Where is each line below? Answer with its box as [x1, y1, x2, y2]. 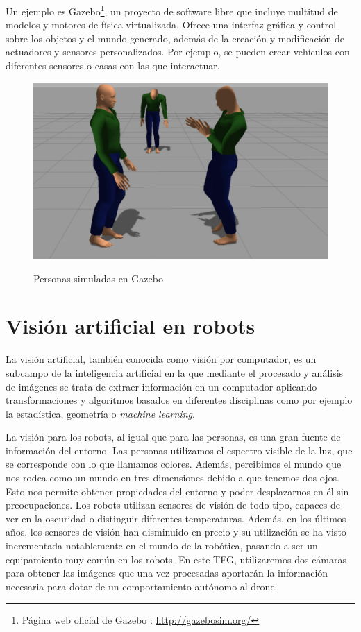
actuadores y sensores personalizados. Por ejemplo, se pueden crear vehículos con [6, 44, 350, 59]
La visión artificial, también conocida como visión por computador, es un [6, 352, 317, 366]
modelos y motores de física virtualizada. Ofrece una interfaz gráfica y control [6, 17, 337, 32]
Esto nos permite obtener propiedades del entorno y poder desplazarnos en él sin [6, 484, 349, 498]
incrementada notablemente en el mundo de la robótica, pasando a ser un [6, 538, 318, 553]
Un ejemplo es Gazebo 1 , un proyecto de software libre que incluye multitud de [6, 2, 338, 18]
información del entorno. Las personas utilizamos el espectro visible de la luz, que [6, 443, 353, 457]
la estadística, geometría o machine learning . [6, 406, 195, 420]
